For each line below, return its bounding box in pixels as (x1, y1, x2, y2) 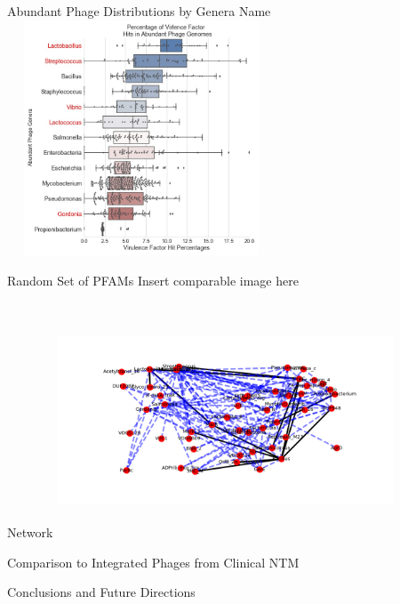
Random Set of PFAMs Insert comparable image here (7, 270, 299, 289)
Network (7, 522, 53, 541)
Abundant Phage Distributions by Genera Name (7, 2, 271, 20)
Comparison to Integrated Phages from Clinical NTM (7, 552, 300, 571)
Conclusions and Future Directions (7, 583, 196, 601)
